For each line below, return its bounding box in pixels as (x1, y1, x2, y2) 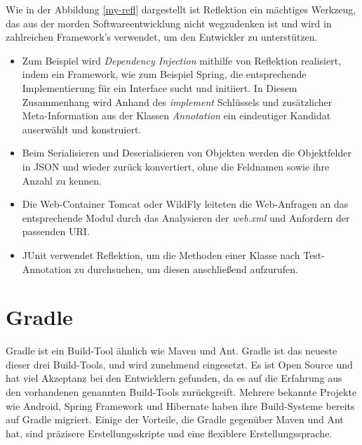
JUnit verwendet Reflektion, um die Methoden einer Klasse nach (22, 247, 300, 262)
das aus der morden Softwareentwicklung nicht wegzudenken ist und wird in (6, 15, 332, 30)
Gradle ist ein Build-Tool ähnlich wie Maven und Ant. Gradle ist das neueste (6, 343, 337, 358)
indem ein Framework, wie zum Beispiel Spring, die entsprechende (22, 67, 307, 81)
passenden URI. (22, 224, 90, 239)
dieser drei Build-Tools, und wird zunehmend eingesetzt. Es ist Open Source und (6, 357, 353, 371)
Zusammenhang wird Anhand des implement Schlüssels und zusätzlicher (22, 94, 333, 109)
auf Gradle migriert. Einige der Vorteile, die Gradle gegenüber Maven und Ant (6, 412, 344, 427)
